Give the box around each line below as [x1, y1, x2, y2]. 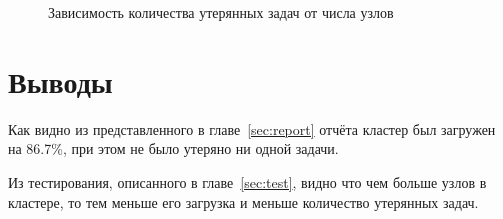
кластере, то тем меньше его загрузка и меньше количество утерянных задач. [8, 191, 479, 212]
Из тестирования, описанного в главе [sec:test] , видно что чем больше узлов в [8, 171, 487, 192]
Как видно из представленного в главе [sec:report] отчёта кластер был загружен [8, 118, 496, 139]
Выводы [8, 60, 113, 101]
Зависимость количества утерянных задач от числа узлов [48, 2, 394, 22]
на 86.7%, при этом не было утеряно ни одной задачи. [8, 138, 339, 159]
